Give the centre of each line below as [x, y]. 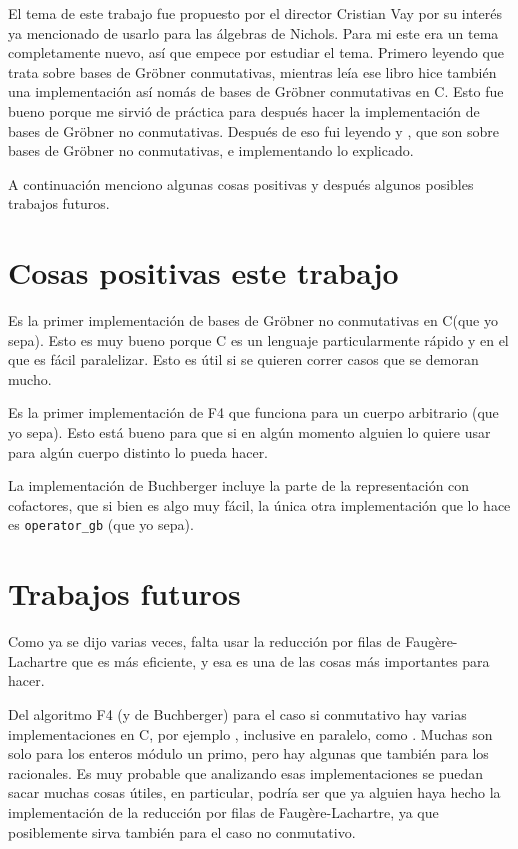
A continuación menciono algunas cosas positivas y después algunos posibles [241, 183]
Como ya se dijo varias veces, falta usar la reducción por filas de [204, 641]
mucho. [30, 378]
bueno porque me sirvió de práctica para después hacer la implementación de [244, 110]
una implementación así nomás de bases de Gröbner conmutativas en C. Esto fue [256, 91]
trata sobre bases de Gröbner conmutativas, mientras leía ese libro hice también [252, 71]
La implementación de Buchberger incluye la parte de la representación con [239, 485]
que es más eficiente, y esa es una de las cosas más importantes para [280, 660]
